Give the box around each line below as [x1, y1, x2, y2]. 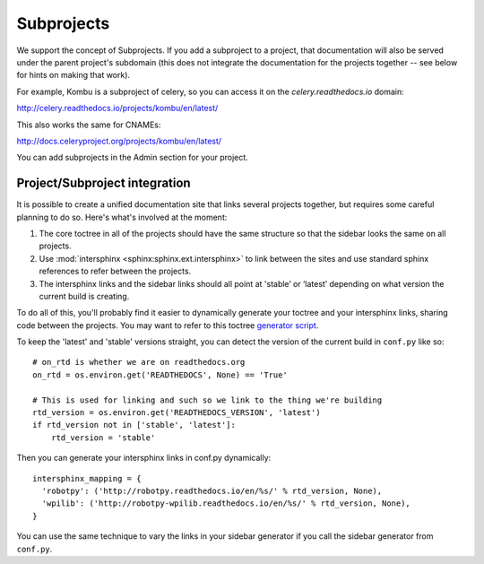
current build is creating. [39, 291, 130, 301]
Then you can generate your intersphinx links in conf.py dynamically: [16, 453, 272, 464]
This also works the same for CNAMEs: [16, 119, 161, 130]
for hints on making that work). [16, 70, 130, 81]
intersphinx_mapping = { [32, 473, 142, 483]
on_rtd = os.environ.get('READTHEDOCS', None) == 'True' [32, 369, 289, 380]
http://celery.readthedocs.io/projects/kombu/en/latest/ [16, 103, 219, 114]
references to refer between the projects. [39, 265, 192, 277]
